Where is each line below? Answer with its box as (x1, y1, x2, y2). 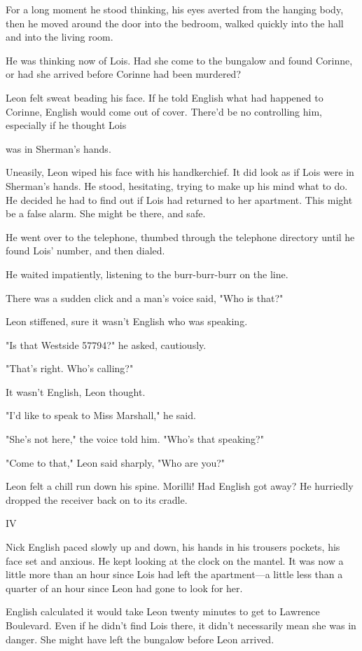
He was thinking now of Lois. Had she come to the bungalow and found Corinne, (6, 53, 353, 67)
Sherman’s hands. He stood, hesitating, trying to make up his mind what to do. (6, 178, 348, 193)
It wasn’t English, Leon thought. (6, 384, 146, 399)
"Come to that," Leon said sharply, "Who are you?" (6, 455, 225, 470)
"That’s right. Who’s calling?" (6, 361, 134, 376)
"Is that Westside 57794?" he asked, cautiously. (6, 337, 207, 352)
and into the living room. (6, 29, 113, 44)
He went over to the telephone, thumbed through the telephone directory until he (6, 229, 355, 244)
